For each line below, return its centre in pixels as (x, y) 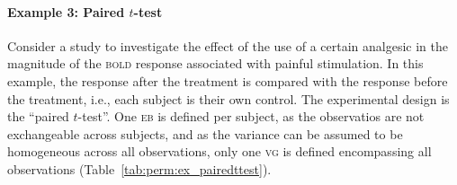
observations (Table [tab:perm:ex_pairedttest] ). (139, 168)
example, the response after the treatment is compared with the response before (228, 80)
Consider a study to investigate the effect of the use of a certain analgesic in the (228, 45)
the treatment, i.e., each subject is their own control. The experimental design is (228, 98)
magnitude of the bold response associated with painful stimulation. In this (215, 63)
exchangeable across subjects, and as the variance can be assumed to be (205, 133)
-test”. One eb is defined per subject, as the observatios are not (251, 116)
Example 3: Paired (66, 11)
